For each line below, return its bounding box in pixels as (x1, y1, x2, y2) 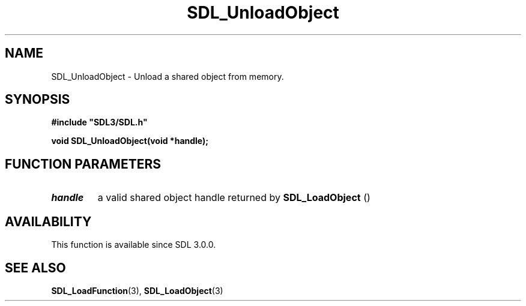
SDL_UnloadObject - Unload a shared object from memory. (51, 71, 284, 82)
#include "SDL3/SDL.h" (51, 117, 148, 128)
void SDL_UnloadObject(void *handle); (51, 136, 209, 146)
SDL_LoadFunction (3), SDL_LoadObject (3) (51, 285, 223, 296)
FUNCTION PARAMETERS (5, 156, 161, 172)
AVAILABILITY (5, 214, 92, 229)
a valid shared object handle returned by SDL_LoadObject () (97, 191, 370, 204)
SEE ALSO (5, 260, 66, 275)
